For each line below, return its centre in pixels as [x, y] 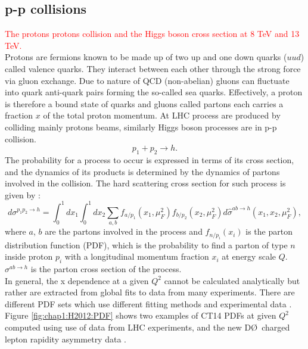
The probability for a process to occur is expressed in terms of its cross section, [150, 159]
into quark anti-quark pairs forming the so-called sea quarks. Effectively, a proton [154, 92]
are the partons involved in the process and [124, 231]
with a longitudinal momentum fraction [137, 256]
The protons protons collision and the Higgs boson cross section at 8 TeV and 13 [152, 34]
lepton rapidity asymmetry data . [66, 339]
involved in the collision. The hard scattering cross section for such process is [145, 183]
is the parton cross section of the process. [106, 268]
